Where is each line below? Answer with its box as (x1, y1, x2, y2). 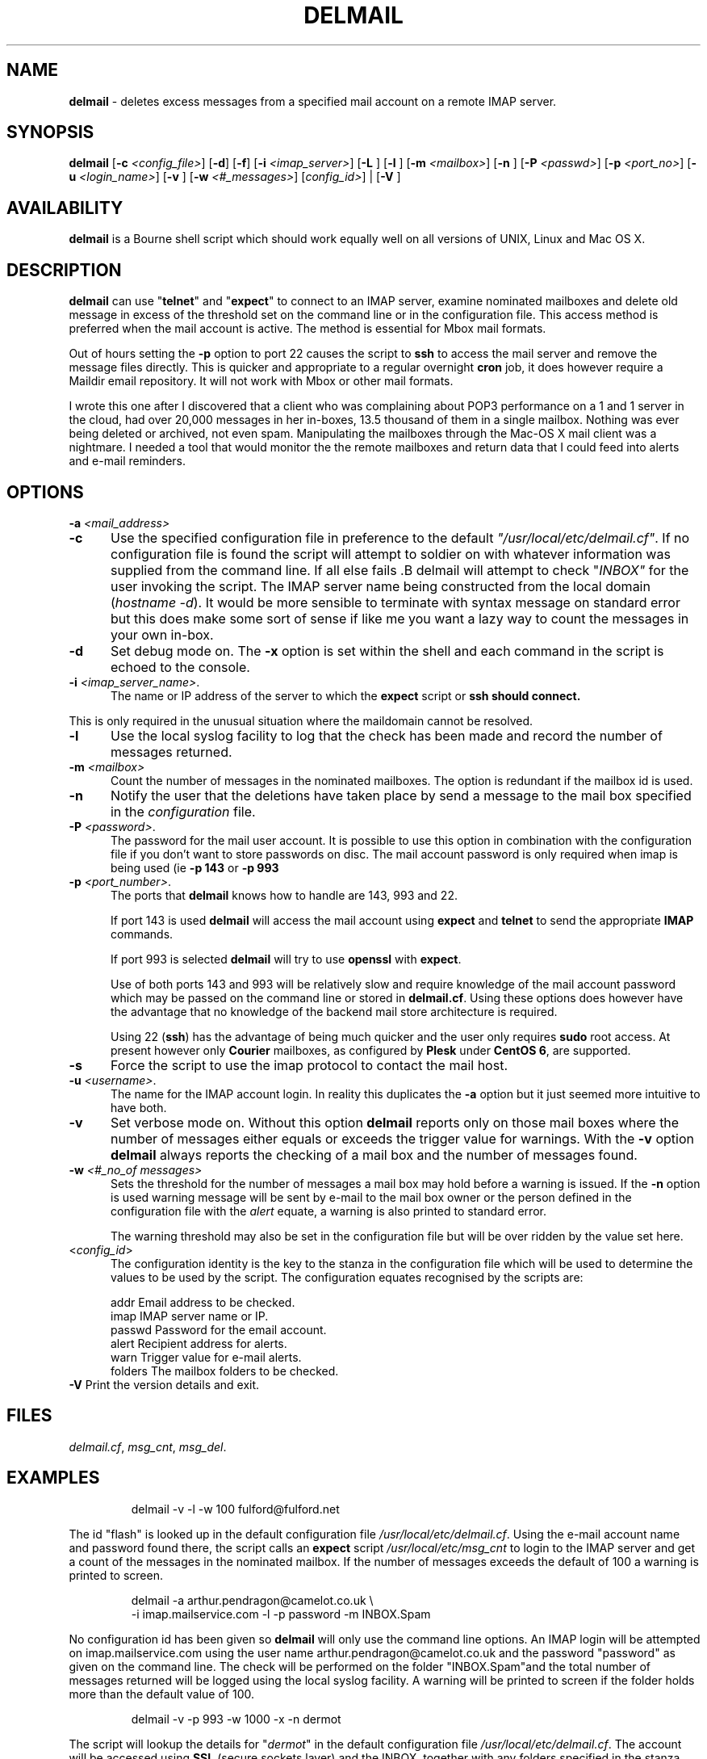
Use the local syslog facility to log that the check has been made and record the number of (110, 727, 663, 744)
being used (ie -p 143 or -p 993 (111, 860, 279, 875)
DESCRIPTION (6, 259, 122, 280)
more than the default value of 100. (69, 1686, 255, 1701)
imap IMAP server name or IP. (111, 1308, 269, 1323)
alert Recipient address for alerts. (111, 1336, 287, 1350)
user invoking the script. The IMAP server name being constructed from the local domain (110, 577, 651, 594)
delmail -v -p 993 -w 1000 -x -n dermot (131, 1711, 341, 1726)
